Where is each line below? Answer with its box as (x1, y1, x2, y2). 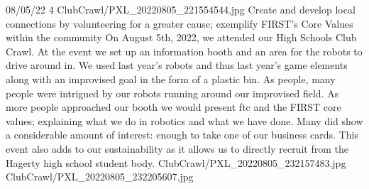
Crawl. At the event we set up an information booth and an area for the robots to (6, 43, 363, 58)
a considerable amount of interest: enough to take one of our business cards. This (6, 127, 358, 142)
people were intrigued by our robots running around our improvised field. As (6, 85, 339, 100)
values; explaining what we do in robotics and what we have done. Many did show (6, 113, 363, 128)
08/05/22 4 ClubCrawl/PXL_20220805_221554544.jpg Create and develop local (6, 2, 356, 16)
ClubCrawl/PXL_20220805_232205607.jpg (6, 169, 194, 184)
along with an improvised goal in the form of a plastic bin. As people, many (6, 71, 336, 86)
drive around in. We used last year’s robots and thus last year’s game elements (6, 58, 348, 72)
